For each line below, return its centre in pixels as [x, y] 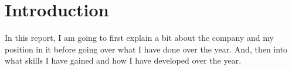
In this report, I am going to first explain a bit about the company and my [139, 38]
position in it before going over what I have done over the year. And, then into [146, 49]
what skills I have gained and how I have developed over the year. [123, 60]
